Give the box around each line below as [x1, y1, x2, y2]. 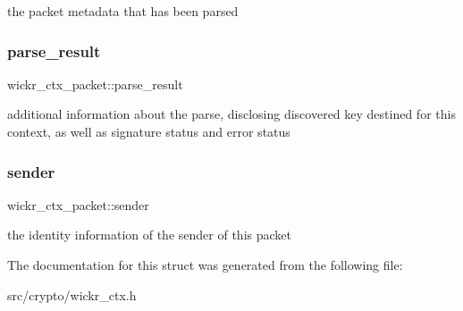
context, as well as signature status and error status [7, 122, 290, 140]
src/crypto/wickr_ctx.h [7, 285, 137, 304]
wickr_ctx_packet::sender [7, 195, 149, 214]
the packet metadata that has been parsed [7, 2, 239, 20]
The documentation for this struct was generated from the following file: [7, 256, 403, 273]
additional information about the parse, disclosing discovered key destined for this [7, 105, 456, 123]
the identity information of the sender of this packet [7, 225, 291, 244]
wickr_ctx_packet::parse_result [7, 74, 183, 93]
